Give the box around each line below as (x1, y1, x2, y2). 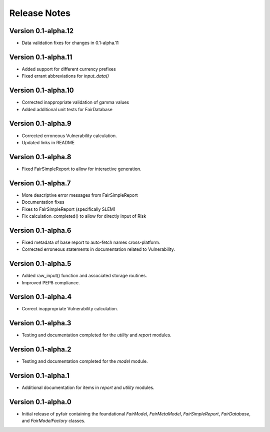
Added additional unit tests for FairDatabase (21, 106, 112, 112)
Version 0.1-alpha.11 (9, 53, 72, 61)
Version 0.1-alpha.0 (9, 397, 72, 406)
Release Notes (9, 8, 71, 19)
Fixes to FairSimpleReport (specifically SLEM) (21, 206, 116, 212)
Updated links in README (21, 139, 75, 145)
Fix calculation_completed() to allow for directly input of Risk (21, 213, 146, 219)
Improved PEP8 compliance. (21, 279, 80, 285)
